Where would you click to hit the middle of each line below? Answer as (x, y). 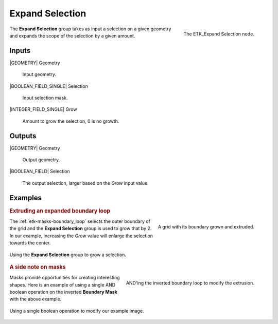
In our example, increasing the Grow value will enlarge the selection (81, 236)
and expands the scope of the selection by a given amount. (72, 35)
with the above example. (36, 299)
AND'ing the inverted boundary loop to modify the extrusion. (190, 283)
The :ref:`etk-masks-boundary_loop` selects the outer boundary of (80, 221)
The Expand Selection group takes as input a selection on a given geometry (90, 29)
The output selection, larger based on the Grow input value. (85, 183)
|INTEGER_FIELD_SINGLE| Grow (43, 109)
